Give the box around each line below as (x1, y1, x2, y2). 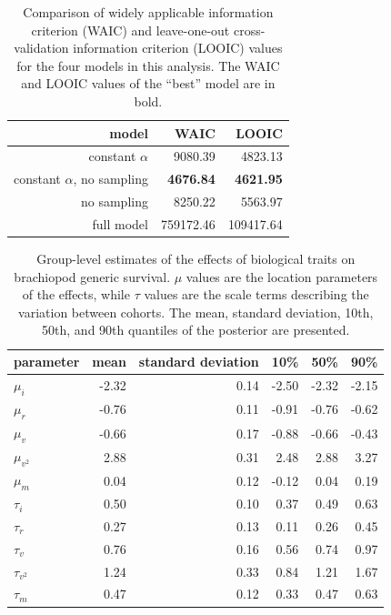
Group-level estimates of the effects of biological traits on (36, 249, 356, 268)
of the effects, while (22, 285, 130, 304)
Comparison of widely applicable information (23, 3, 274, 21)
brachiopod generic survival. (14, 267, 171, 286)
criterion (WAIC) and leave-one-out (31, 20, 230, 39)
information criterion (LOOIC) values (73, 38, 283, 57)
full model (92, 214, 148, 233)
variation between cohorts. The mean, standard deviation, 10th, (18, 302, 374, 321)
